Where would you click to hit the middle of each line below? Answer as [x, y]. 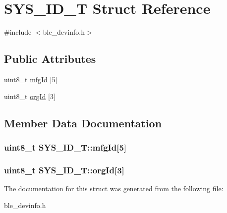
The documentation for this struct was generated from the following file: [114, 188]
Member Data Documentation [83, 123]
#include [18, 32]
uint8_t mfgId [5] [31, 79]
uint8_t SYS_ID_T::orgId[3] [64, 170]
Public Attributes [50, 59]
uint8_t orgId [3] [30, 96]
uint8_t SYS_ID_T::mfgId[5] [65, 147]
